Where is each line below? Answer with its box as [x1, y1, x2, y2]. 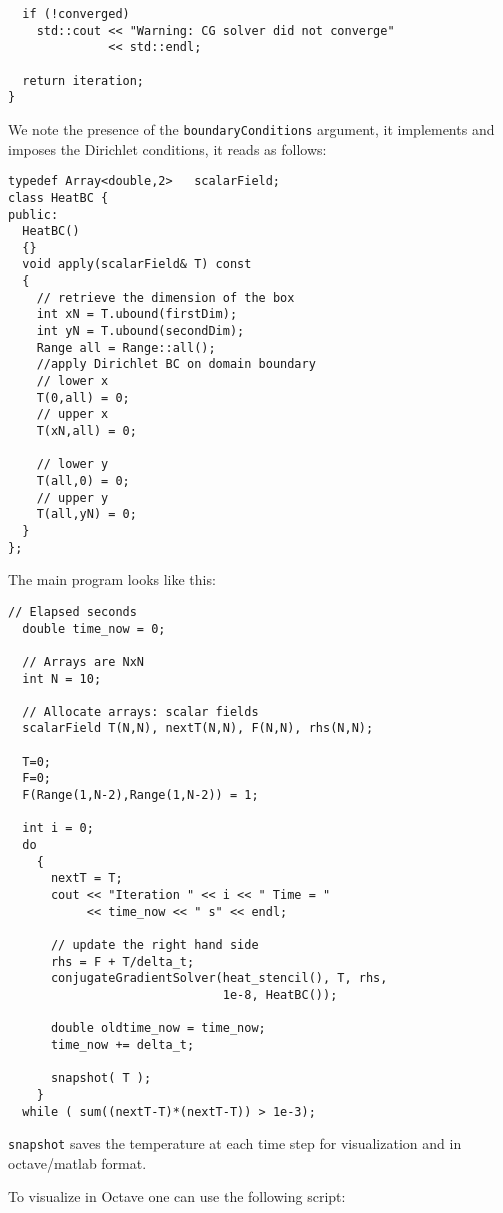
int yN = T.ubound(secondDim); [36, 324, 245, 339]
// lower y [36, 457, 109, 472]
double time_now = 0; [22, 621, 166, 636]
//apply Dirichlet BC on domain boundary [36, 357, 316, 372]
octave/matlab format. [8, 1152, 147, 1173]
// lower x [36, 374, 109, 389]
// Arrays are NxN [22, 654, 145, 669]
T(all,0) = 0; [36, 474, 130, 488]
